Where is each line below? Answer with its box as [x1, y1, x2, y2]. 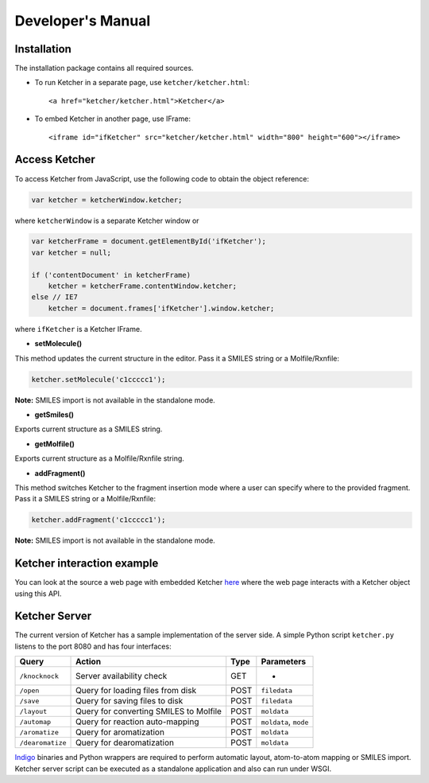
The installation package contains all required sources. [14, 64, 194, 73]
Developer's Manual [14, 12, 151, 29]
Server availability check [75, 671, 168, 682]
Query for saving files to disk [75, 695, 184, 707]
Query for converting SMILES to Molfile [75, 706, 222, 717]
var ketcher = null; [31, 247, 111, 257]
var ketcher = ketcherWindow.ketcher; [31, 195, 183, 205]
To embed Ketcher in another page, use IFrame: [34, 114, 191, 123]
